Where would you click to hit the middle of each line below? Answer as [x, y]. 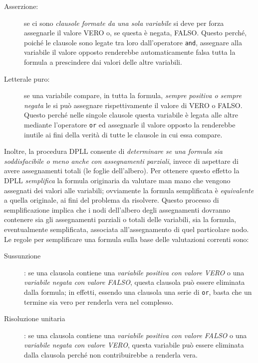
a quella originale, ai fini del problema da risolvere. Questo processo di [112, 200]
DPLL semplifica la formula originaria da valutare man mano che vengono [117, 181]
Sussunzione [22, 256]
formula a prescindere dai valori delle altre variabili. [103, 62]
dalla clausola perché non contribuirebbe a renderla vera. [111, 355]
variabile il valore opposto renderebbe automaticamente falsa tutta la [130, 52]
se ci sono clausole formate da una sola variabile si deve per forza [124, 23]
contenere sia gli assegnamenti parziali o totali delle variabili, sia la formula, [120, 219]
